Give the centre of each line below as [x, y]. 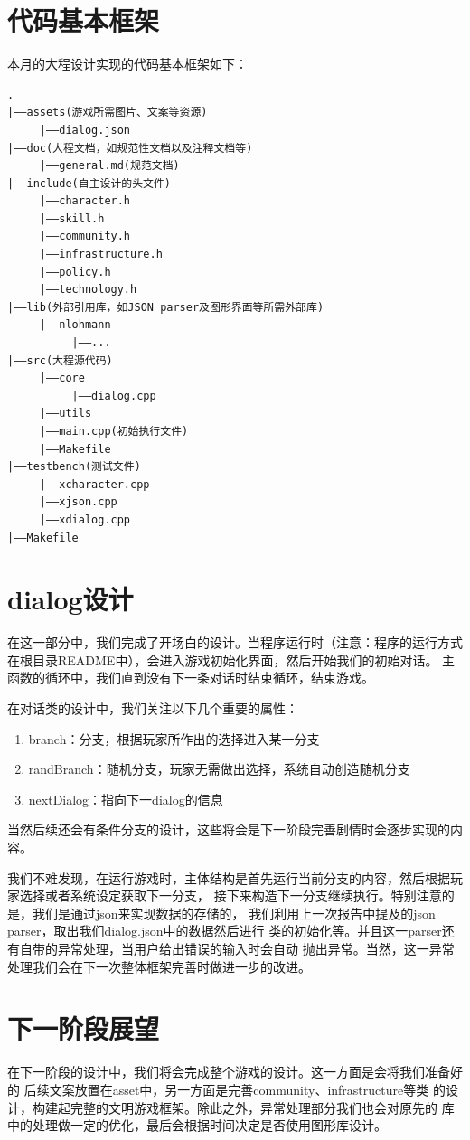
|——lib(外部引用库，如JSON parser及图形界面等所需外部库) [166, 307]
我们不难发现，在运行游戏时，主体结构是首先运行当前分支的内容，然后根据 [229, 877]
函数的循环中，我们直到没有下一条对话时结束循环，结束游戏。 [191, 678]
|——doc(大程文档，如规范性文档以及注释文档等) [130, 148]
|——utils [66, 414]
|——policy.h [75, 272]
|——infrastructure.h [101, 254]
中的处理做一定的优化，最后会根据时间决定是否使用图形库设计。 [197, 1125]
